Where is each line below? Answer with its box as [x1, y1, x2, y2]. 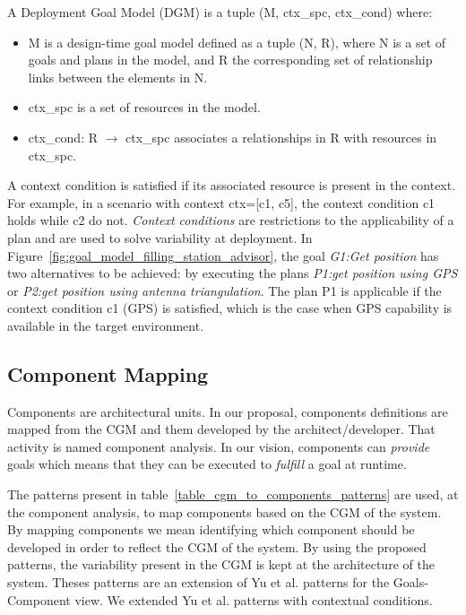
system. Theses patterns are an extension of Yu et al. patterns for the [7, 573, 390, 592]
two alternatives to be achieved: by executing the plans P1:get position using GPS [7, 264, 458, 282]
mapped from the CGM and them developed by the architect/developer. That [7, 420, 436, 438]
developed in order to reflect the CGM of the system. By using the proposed [7, 537, 427, 556]
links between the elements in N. [28, 67, 208, 86]
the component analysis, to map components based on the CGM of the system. [7, 502, 442, 521]
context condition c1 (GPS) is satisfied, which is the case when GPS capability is [7, 299, 453, 317]
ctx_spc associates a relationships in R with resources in [125, 127, 437, 146]
